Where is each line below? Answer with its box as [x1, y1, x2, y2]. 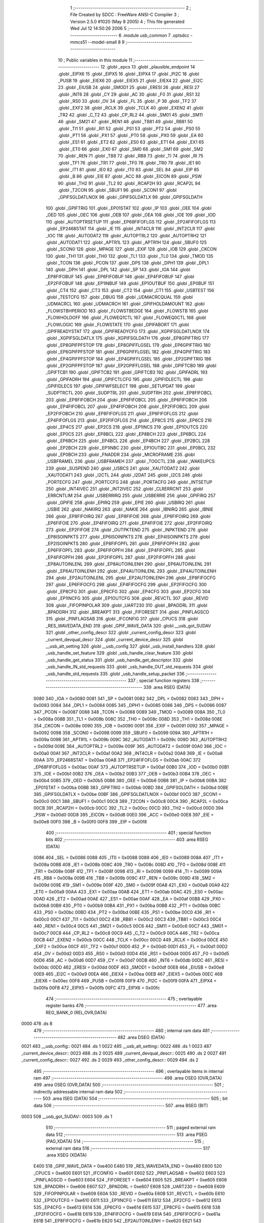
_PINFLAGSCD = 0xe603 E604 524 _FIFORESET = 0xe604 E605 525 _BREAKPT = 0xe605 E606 [33, 1177, 227, 1183]
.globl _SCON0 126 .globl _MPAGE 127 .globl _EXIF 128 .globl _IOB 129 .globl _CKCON [45, 246, 217, 252]
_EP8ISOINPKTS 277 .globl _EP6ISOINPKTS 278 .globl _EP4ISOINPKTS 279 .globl [45, 534, 210, 540]
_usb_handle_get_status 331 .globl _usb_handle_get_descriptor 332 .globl [45, 657, 193, 663]
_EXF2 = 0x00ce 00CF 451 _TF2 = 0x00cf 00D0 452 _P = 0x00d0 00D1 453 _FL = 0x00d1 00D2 [33, 944, 228, 950]
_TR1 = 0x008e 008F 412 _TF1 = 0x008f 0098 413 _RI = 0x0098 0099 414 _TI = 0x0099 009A [33, 868, 222, 874]
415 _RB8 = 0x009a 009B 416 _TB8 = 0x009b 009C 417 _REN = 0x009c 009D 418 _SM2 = [33, 875, 216, 881]
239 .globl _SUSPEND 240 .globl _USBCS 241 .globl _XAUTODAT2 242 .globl [45, 465, 200, 471]
